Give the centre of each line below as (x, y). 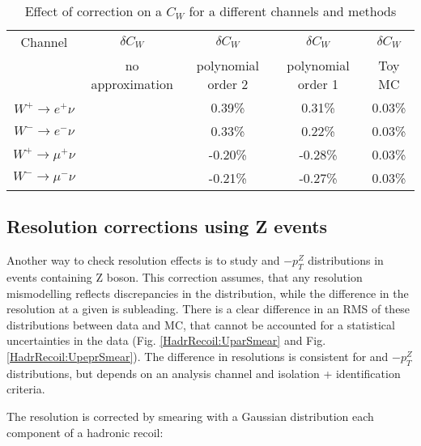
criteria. (26, 389)
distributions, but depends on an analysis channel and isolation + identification (204, 373)
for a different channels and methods (293, 11)
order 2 (228, 84)
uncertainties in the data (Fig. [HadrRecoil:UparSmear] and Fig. (166, 340)
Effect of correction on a (93, 11)
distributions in (346, 260)
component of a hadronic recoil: (85, 432)
